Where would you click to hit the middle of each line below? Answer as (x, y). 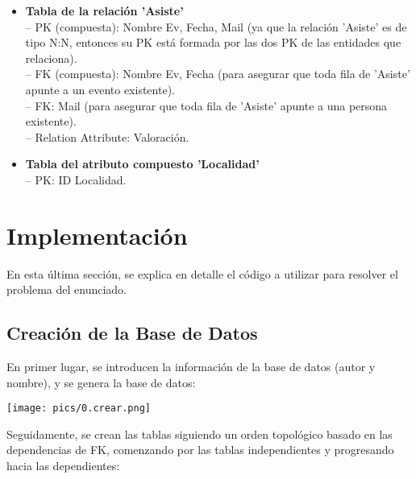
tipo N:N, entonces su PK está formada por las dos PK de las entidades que (213, 42)
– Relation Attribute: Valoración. (107, 136)
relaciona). (51, 58)
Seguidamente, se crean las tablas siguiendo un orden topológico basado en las (200, 434)
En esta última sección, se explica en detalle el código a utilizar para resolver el (202, 273)
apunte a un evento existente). (100, 89)
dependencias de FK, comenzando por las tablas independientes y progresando (200, 450)
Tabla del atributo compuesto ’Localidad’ (142, 164)
